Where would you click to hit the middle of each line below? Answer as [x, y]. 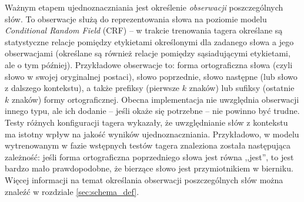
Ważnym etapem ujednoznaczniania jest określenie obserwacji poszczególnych [144, 7]
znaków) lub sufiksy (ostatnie [242, 88]
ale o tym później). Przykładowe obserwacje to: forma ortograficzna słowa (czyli [149, 64]
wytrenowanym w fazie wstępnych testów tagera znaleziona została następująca [148, 145]
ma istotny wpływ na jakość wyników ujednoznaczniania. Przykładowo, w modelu [152, 134]
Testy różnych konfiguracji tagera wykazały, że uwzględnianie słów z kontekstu [146, 122]
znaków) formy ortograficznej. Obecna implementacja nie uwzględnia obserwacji [155, 99]
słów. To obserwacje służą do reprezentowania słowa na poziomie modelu [136, 18]
